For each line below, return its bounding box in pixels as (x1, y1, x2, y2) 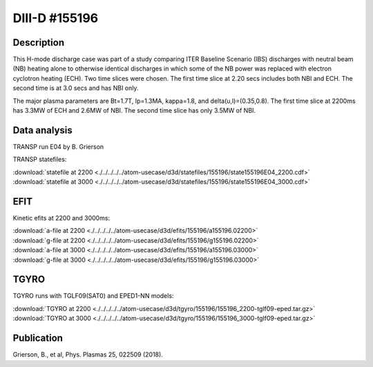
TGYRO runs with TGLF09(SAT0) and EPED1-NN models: (12, 292, 174, 300)
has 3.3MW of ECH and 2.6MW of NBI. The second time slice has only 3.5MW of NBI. (12, 106, 256, 115)
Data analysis (12, 124, 73, 136)
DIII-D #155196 (12, 10, 99, 26)
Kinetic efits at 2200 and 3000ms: (12, 214, 111, 222)
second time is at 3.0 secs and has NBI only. (12, 84, 139, 93)
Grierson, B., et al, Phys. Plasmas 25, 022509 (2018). (12, 350, 164, 359)
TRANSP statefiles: (12, 156, 67, 164)
